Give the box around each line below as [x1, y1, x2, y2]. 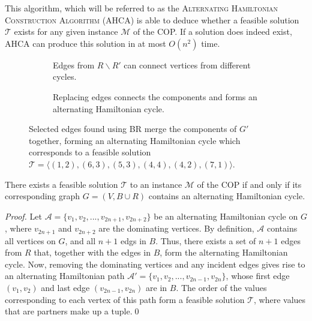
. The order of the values [176, 281, 267, 293]
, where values [254, 293, 306, 305]
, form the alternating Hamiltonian [160, 246, 288, 259]
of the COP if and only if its [197, 178, 302, 190]
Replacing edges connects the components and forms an [53, 90, 257, 103]
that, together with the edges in [34, 246, 151, 259]
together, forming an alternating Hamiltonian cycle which [29, 134, 241, 146]
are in [146, 281, 167, 293]
